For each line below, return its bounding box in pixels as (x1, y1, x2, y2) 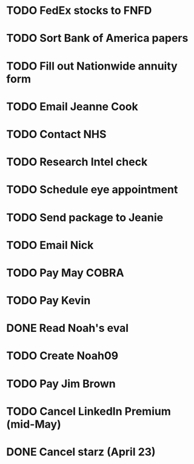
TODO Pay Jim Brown (6, 377, 116, 391)
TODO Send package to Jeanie (6, 210, 164, 224)
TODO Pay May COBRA (6, 266, 124, 279)
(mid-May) (6, 417, 62, 431)
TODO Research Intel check (6, 155, 148, 169)
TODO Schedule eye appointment (6, 183, 178, 197)
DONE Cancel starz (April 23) (6, 445, 156, 459)
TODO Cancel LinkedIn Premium (6, 404, 171, 418)
